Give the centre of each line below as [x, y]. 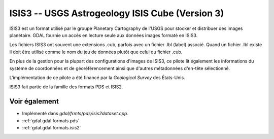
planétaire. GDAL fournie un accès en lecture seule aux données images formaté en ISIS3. [104, 35]
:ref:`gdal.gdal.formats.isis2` [52, 127]
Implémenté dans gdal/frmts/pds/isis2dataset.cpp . [75, 114]
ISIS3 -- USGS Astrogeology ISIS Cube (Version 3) [117, 13]
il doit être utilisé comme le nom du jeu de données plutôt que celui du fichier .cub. [96, 52]
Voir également [34, 101]
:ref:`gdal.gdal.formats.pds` [51, 120]
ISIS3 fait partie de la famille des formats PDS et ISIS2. [66, 87]
